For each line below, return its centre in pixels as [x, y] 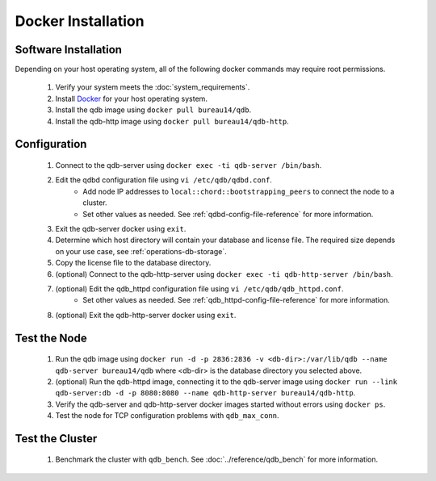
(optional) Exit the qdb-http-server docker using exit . [146, 315]
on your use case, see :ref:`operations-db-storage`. [141, 251]
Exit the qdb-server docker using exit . [121, 228]
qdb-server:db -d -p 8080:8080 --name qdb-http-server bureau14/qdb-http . [205, 393]
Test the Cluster [56, 439]
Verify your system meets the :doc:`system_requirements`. [153, 87]
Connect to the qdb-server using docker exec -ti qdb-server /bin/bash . [189, 165]
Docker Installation [80, 21]
